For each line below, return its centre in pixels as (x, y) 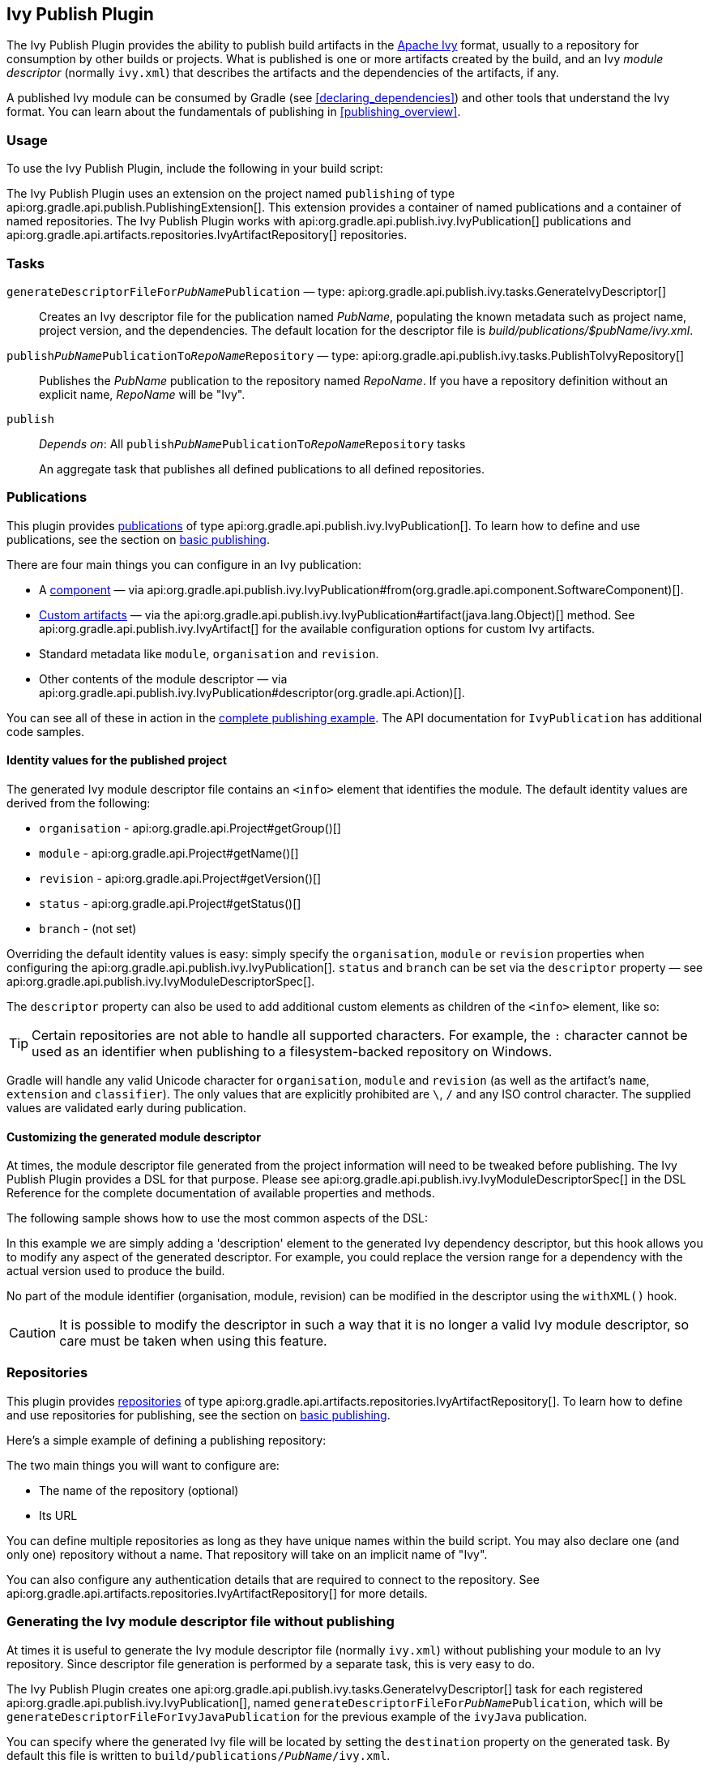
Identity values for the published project (117, 760)
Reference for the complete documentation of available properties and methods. (221, 1193)
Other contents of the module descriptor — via (163, 679)
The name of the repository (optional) (139, 1490)
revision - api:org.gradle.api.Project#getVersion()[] (180, 878)
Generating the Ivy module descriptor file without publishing (201, 1622)
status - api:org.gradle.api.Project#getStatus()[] (170, 903)
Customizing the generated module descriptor (134, 1137)
